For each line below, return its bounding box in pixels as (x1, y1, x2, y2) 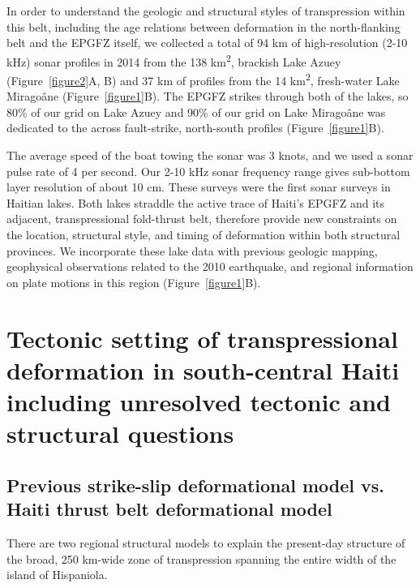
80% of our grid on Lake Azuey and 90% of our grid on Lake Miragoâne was (6, 103, 386, 120)
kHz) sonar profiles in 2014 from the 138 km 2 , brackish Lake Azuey (6, 50, 341, 70)
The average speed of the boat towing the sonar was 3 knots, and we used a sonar (6, 147, 414, 164)
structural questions (6, 417, 234, 450)
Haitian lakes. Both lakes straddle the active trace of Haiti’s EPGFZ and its (6, 194, 385, 211)
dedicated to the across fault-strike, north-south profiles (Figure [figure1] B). (6, 119, 384, 136)
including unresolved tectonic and (6, 384, 392, 418)
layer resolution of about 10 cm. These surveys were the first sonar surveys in (6, 178, 391, 195)
